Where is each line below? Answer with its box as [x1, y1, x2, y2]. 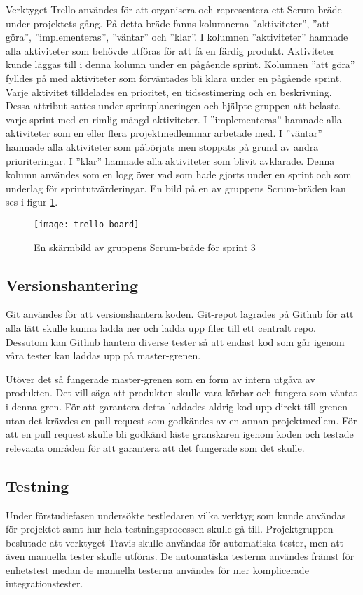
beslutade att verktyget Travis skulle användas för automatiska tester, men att [6, 535, 344, 549]
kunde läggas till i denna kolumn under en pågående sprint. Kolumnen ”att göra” [6, 57, 355, 72]
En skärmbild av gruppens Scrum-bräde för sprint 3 [34, 239, 256, 254]
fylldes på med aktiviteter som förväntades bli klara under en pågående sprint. [6, 70, 343, 85]
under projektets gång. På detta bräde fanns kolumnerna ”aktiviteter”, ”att [6, 15, 330, 30]
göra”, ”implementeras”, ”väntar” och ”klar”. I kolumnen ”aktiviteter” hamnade [6, 29, 348, 44]
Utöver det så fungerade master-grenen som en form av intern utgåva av [6, 371, 315, 386]
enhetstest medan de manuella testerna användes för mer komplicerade [6, 562, 309, 577]
